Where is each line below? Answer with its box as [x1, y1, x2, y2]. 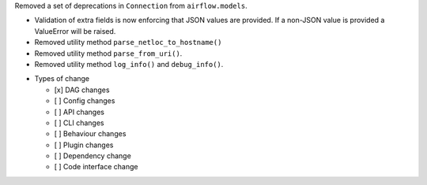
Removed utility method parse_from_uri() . [34, 48, 183, 58]
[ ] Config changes [54, 96, 115, 105]
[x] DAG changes [54, 85, 110, 94]
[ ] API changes [54, 107, 104, 117]
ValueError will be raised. [34, 26, 116, 35]
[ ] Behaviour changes [54, 129, 127, 139]
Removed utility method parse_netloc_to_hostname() [34, 38, 222, 47]
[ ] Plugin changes [54, 140, 114, 150]
